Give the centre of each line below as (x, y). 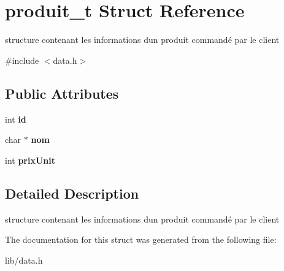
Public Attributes (62, 93)
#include (22, 60)
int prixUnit (30, 160)
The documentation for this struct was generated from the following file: (141, 239)
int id (16, 119)
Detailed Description (72, 193)
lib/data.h (24, 260)
